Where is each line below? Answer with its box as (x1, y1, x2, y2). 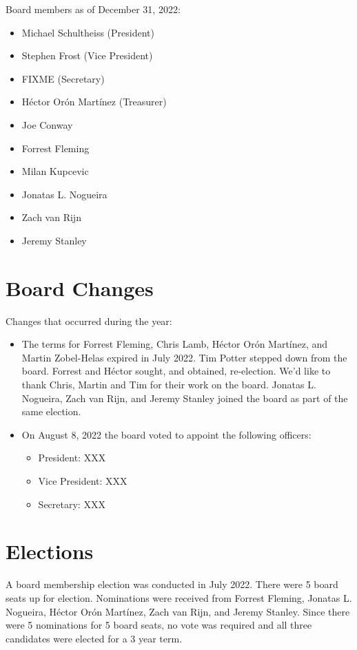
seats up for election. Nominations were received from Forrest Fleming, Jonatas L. (6, 590, 352, 605)
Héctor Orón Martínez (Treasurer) (21, 94, 167, 109)
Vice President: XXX (38, 474, 127, 488)
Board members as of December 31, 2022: (6, 2, 181, 16)
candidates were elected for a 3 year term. (6, 631, 183, 645)
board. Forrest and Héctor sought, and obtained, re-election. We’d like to (21, 364, 331, 378)
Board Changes (6, 273, 154, 302)
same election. (21, 404, 81, 419)
